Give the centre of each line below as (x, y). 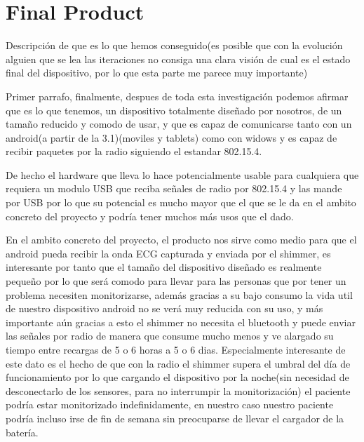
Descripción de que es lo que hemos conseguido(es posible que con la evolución (174, 45)
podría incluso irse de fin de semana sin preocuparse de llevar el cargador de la (175, 418)
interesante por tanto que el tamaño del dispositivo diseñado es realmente (164, 267)
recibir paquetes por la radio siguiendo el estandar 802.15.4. (134, 151)
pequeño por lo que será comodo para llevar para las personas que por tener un (176, 281)
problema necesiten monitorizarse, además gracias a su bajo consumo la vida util (179, 294)
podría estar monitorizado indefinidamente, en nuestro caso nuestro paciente (170, 404)
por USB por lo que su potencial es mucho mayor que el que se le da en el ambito (181, 202)
